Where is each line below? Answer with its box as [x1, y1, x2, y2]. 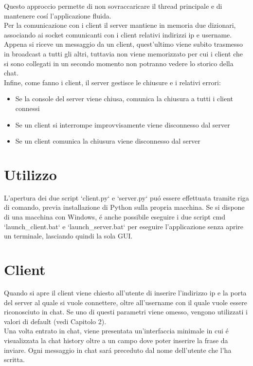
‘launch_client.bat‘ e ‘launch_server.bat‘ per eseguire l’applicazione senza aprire [4, 221, 244, 231]
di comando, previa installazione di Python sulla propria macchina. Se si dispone [4, 202, 245, 212]
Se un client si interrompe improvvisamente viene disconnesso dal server [15, 119, 230, 129]
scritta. [4, 354, 25, 365]
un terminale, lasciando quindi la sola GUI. [4, 231, 133, 241]
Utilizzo [4, 164, 57, 184]
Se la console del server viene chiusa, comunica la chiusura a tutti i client [15, 93, 234, 104]
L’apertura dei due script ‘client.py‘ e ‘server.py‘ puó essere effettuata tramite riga [4, 192, 249, 202]
